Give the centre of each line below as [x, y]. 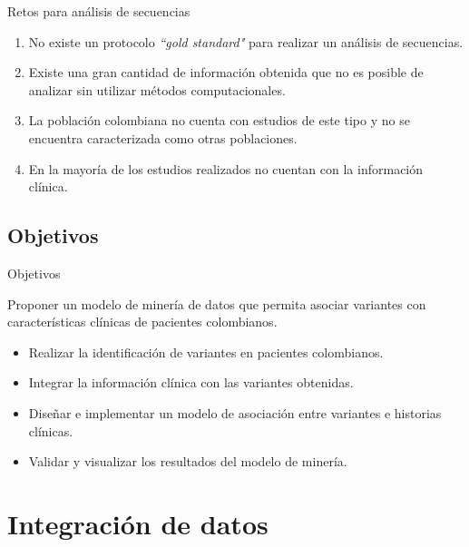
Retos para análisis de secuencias [99, 11]
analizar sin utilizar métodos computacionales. [157, 89]
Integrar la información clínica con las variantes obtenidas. [191, 382]
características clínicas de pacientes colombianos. [142, 322]
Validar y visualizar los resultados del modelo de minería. [188, 461]
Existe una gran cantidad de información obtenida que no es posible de [226, 72]
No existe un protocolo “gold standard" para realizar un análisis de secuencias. [246, 41]
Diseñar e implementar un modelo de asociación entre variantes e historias [235, 412]
